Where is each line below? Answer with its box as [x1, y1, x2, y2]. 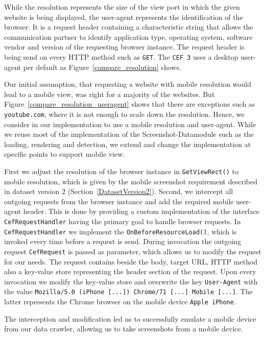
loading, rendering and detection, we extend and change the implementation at [4, 138, 251, 149]
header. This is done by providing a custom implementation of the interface [23, 206, 260, 216]
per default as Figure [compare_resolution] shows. [23, 61, 181, 72]
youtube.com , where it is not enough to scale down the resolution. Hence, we [4, 109, 245, 119]
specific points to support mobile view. [4, 149, 125, 159]
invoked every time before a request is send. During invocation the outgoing [4, 236, 242, 247]
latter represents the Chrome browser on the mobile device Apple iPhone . [4, 296, 236, 307]
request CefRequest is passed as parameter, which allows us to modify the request [4, 246, 261, 256]
